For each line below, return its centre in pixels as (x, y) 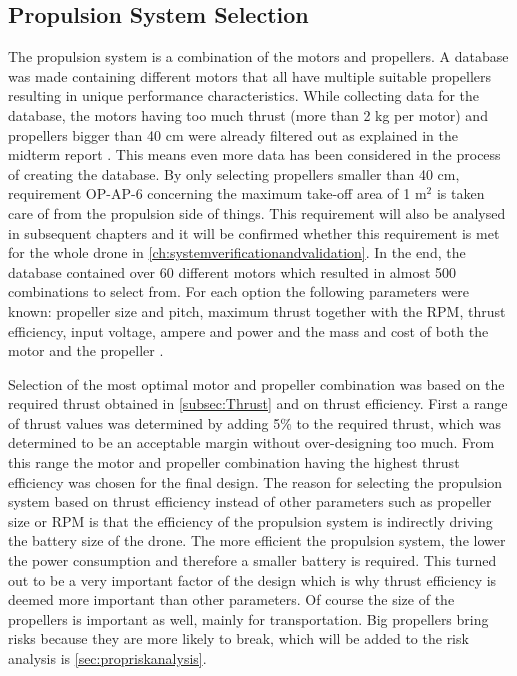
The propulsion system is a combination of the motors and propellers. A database (258, 56)
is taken (460, 193)
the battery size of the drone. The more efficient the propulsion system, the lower (257, 540)
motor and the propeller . (86, 350)
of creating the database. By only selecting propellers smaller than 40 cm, (234, 173)
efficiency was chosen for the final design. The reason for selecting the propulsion (255, 481)
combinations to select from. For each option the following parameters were (239, 291)
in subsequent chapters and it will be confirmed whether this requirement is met (254, 232)
